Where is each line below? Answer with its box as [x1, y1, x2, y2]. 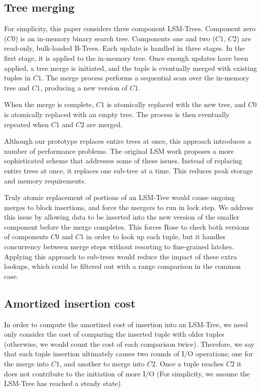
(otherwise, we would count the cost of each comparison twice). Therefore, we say [4, 338, 254, 349]
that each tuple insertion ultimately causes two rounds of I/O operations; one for [4, 348, 253, 359]
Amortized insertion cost [4, 295, 136, 311]
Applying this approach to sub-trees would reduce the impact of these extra [4, 251, 237, 261]
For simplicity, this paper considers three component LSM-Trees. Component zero [4, 23, 256, 34]
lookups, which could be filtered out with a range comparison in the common [4, 261, 241, 271]
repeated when [4, 119, 49, 129]
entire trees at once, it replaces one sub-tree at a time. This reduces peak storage [4, 165, 253, 175]
